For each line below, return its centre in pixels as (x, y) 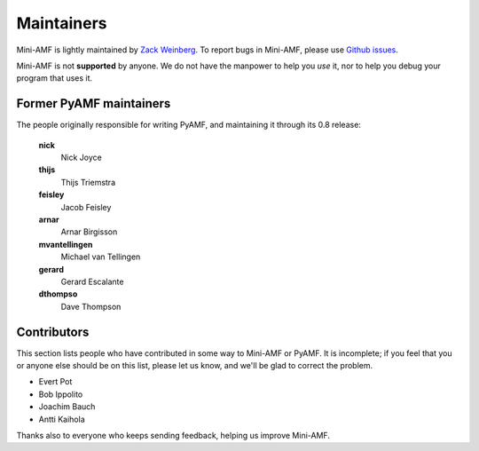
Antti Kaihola (62, 419)
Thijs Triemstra (88, 182)
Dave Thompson (91, 306)
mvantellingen (66, 244)
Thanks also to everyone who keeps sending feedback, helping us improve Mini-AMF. (173, 435)
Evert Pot (55, 382)
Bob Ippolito (61, 394)
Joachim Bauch (67, 407)
